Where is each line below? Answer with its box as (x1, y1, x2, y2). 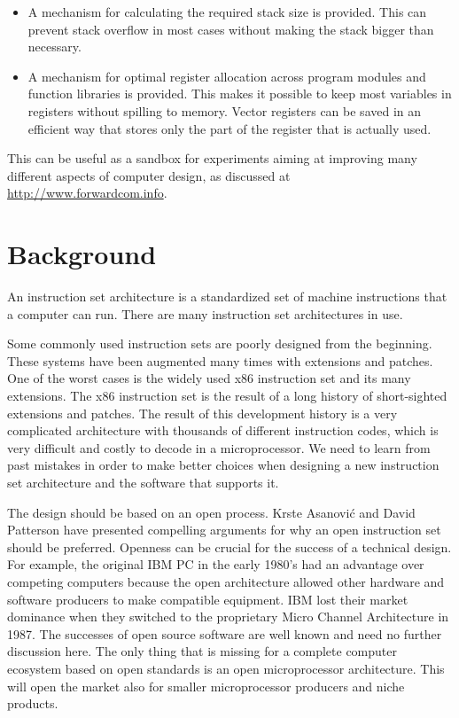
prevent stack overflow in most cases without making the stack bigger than (27, 20, 434, 38)
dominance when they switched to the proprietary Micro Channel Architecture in (7, 607, 449, 626)
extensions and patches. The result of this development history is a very (7, 403, 398, 422)
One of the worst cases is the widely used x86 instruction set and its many (7, 369, 411, 387)
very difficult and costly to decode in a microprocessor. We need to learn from (7, 438, 431, 457)
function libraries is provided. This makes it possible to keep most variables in (27, 84, 452, 103)
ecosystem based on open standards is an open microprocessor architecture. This (7, 659, 445, 677)
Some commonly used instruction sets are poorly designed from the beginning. (7, 334, 432, 353)
